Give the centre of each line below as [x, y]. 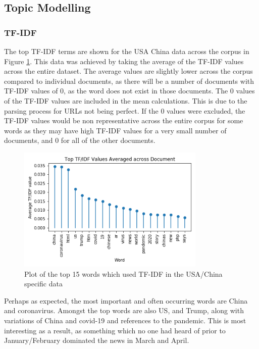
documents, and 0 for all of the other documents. [80, 140]
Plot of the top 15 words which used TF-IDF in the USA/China [123, 273]
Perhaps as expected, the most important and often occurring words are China [126, 300]
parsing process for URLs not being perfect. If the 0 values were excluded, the [125, 110]
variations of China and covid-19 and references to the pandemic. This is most [125, 320]
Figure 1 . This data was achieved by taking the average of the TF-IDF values [124, 61]
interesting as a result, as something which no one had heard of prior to [115, 330]
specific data [43, 284]
